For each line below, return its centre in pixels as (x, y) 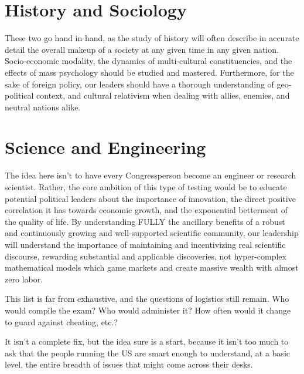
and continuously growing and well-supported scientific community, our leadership (152, 233)
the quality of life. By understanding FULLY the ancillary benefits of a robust (145, 221)
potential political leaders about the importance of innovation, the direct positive (150, 198)
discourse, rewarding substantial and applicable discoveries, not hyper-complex (146, 256)
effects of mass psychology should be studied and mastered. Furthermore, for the (149, 72)
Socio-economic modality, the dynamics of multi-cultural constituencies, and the (148, 61)
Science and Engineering (105, 147)
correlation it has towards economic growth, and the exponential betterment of (146, 210)
